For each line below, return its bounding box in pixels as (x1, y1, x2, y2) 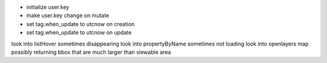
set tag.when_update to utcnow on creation (26, 20, 135, 27)
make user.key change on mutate (26, 12, 110, 19)
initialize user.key (26, 4, 70, 10)
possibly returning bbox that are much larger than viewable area (11, 48, 171, 56)
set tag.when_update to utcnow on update (26, 29, 132, 36)
